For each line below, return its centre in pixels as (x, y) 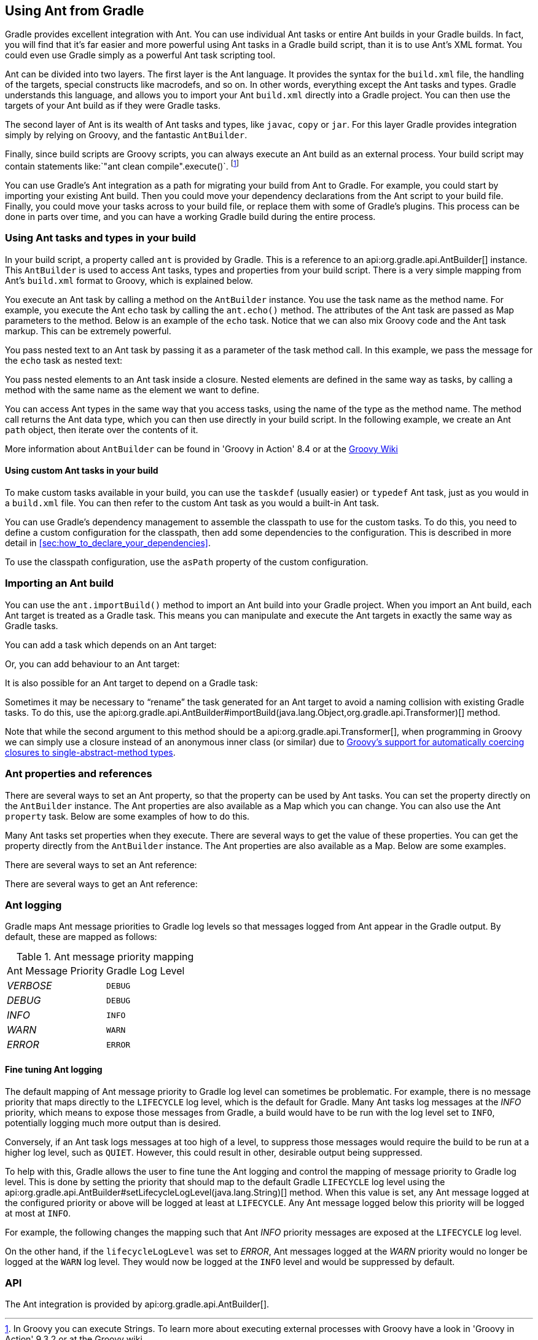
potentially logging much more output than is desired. (113, 1123)
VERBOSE (29, 986)
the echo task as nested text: (64, 360)
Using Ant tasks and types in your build (101, 238)
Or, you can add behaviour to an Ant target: (92, 664)
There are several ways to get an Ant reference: (101, 884)
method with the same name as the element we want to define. (132, 390)
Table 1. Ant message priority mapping (105, 957)
